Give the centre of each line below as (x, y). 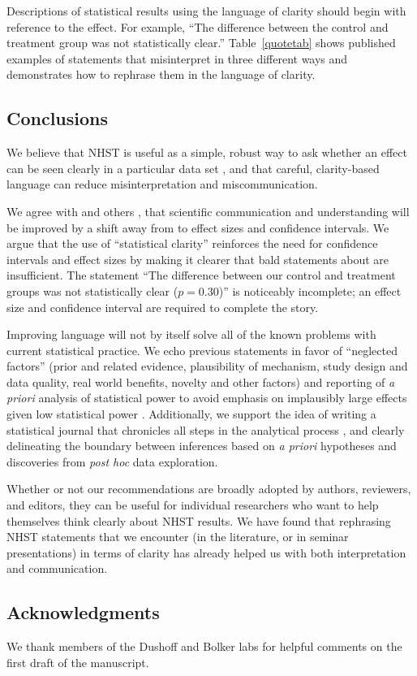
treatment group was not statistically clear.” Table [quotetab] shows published (201, 43)
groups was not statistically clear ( (92, 290)
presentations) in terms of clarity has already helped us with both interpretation (206, 552)
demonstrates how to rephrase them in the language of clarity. (161, 74)
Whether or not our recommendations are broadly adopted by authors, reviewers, (209, 489)
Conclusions (58, 118)
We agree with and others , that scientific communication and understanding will (208, 211)
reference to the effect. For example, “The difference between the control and (198, 26)
